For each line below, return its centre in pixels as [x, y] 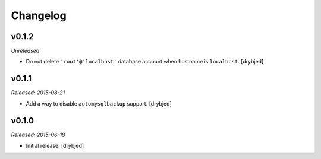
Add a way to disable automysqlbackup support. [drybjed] [99, 103]
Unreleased [25, 51]
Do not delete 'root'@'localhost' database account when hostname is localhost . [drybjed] [145, 62]
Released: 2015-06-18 [38, 135]
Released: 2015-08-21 [38, 93]
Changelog [39, 15]
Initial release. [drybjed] [55, 146]
